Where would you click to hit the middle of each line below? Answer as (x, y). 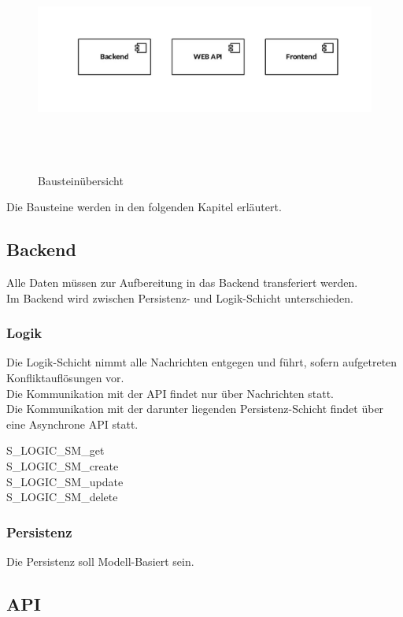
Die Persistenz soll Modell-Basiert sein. (100, 561)
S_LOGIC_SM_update (65, 481)
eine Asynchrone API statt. (72, 424)
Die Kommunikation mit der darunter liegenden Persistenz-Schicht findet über (195, 409)
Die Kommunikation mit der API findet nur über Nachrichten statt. (170, 393)
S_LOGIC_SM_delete (62, 497)
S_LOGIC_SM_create (63, 465)
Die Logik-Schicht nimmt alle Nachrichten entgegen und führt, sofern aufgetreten (202, 362)
